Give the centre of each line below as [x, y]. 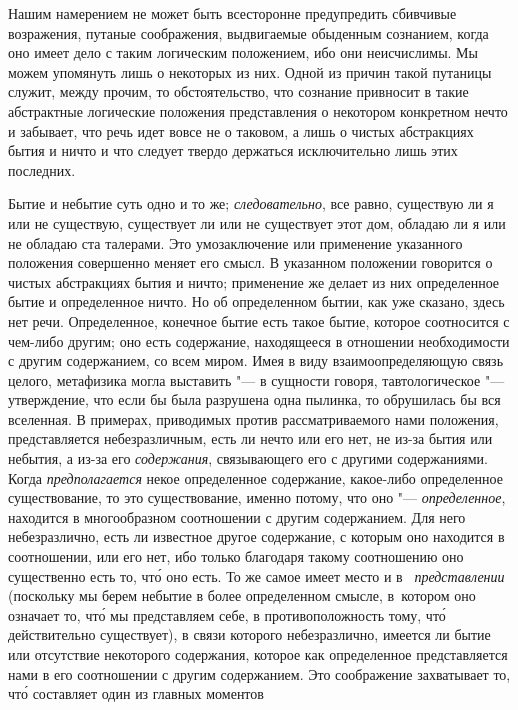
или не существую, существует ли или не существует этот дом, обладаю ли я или [257, 222]
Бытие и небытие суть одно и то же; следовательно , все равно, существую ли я [251, 203]
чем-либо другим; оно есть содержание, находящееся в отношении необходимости [259, 340]
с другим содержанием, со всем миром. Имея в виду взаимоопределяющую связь [256, 360]
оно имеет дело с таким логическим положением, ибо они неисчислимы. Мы [243, 52]
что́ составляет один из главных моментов [136, 693]
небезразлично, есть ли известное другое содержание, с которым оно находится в [256, 536]
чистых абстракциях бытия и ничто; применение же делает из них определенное [254, 281]
